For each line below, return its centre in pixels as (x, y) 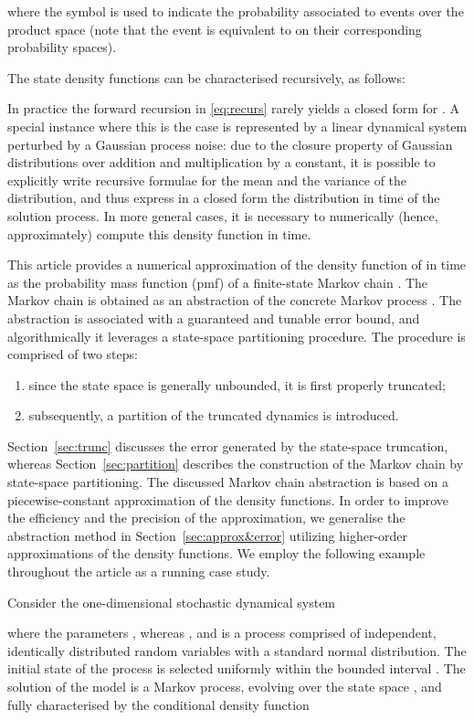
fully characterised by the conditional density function (158, 704)
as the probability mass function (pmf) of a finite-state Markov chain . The (218, 282)
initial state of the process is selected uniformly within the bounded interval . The (237, 668)
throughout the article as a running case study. (139, 572)
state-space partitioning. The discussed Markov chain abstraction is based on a (228, 482)
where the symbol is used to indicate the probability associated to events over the (236, 11)
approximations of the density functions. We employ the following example (216, 553)
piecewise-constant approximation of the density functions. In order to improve (228, 499)
